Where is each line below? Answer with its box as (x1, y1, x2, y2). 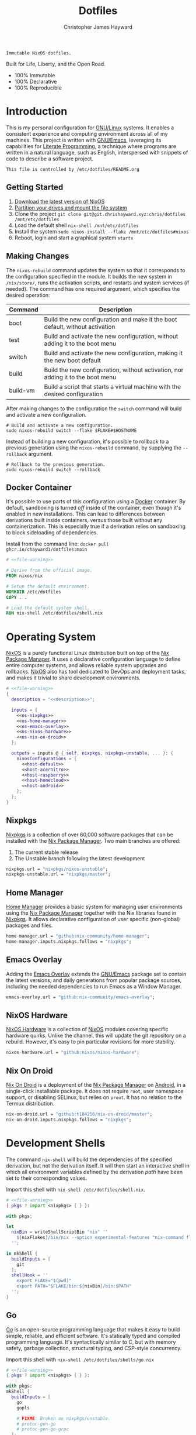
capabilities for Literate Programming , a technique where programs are (6, 142, 177, 150)
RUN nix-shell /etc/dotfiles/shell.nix (6, 610, 103, 616)
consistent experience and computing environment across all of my (6, 130, 168, 137)
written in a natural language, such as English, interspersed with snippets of (6, 149, 188, 156)
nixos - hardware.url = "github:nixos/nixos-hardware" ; (6, 1049, 140, 1056)
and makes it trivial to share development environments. (6, 674, 141, 681)
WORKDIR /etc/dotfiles (6, 589, 61, 595)
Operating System (6, 630, 96, 643)
